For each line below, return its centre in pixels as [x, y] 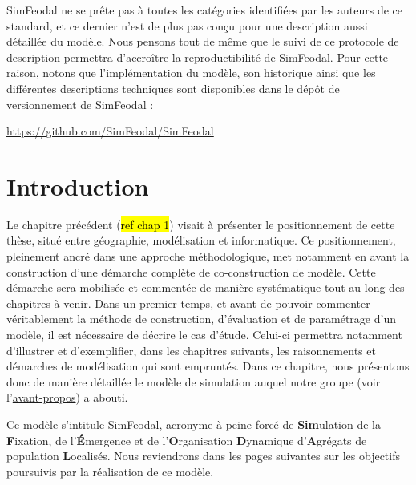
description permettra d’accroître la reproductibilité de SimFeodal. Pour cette [198, 57]
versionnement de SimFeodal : [80, 104]
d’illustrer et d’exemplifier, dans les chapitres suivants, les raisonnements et [191, 350]
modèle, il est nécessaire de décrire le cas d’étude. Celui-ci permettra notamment [204, 335]
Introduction [78, 186]
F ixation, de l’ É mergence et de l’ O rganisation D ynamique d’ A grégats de [187, 440]
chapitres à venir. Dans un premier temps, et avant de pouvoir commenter [188, 303]
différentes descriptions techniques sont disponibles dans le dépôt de [173, 88]
